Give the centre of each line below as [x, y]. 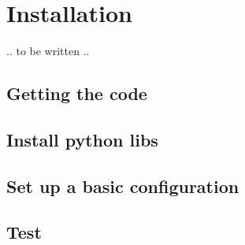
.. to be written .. [48, 51]
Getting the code [77, 93]
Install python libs [82, 139]
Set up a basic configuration [123, 186]
